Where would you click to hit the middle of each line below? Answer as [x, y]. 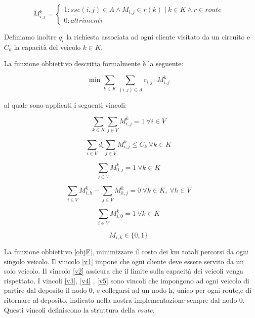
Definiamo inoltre [30, 37]
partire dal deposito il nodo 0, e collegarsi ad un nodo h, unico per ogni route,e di [128, 290]
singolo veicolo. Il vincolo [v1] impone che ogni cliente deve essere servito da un [124, 261]
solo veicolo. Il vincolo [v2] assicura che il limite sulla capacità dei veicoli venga [124, 271]
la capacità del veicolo [47, 47]
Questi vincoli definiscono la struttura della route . [79, 309]
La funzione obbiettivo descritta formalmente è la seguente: [94, 63]
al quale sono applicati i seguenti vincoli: [65, 104]
